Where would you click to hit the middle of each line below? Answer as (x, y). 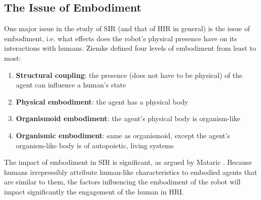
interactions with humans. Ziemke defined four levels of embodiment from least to (130, 48)
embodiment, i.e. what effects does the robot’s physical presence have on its (121, 38)
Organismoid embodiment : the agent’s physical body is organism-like (128, 118)
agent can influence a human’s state (71, 85)
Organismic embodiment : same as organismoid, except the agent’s (123, 135)
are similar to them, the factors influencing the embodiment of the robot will (122, 182)
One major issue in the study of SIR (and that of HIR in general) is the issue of (127, 28)
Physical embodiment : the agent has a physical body (102, 101)
